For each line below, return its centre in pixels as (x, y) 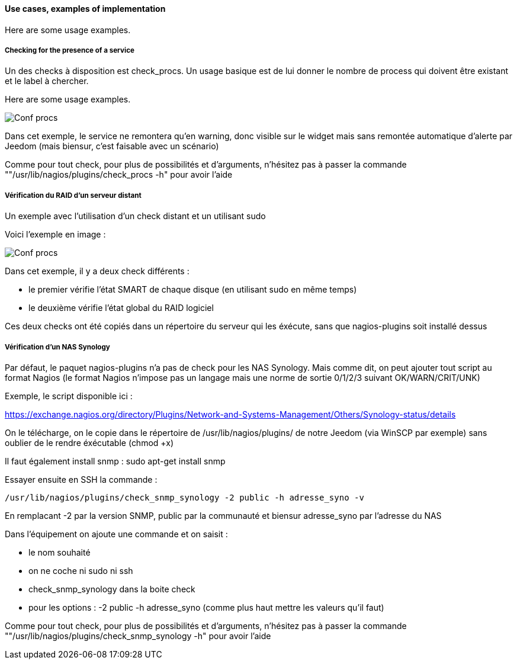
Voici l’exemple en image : (55, 235)
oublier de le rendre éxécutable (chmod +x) (89, 442)
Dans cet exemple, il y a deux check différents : (97, 271)
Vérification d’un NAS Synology (57, 347)
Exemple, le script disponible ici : (69, 396)
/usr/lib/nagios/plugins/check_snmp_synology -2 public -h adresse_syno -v (184, 497)
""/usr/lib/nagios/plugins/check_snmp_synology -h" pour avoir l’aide (138, 636)
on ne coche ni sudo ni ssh (81, 570)
